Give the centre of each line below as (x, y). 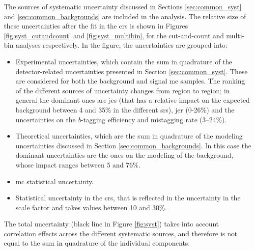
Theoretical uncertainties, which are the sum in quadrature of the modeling (129, 136)
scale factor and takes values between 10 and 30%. (91, 207)
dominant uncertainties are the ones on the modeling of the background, (124, 155)
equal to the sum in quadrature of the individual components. (97, 243)
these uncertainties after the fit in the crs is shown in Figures (96, 26)
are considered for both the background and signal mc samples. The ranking (130, 81)
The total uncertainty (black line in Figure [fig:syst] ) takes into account (112, 224)
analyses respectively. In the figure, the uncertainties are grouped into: (122, 45)
